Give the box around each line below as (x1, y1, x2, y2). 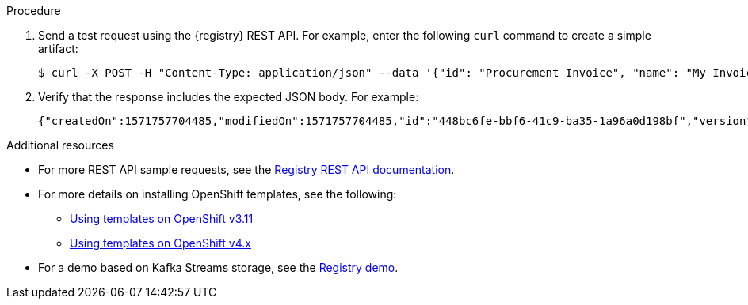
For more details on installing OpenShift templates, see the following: (38, 187, 397, 201)
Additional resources (6, 138, 114, 152)
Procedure (6, 4, 61, 17)
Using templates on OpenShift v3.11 (70, 212, 254, 225)
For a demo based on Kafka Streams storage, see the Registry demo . (38, 261, 399, 274)
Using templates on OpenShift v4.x (70, 236, 251, 250)
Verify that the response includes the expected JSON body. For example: (38, 90, 419, 104)
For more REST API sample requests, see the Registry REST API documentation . (38, 163, 455, 176)
